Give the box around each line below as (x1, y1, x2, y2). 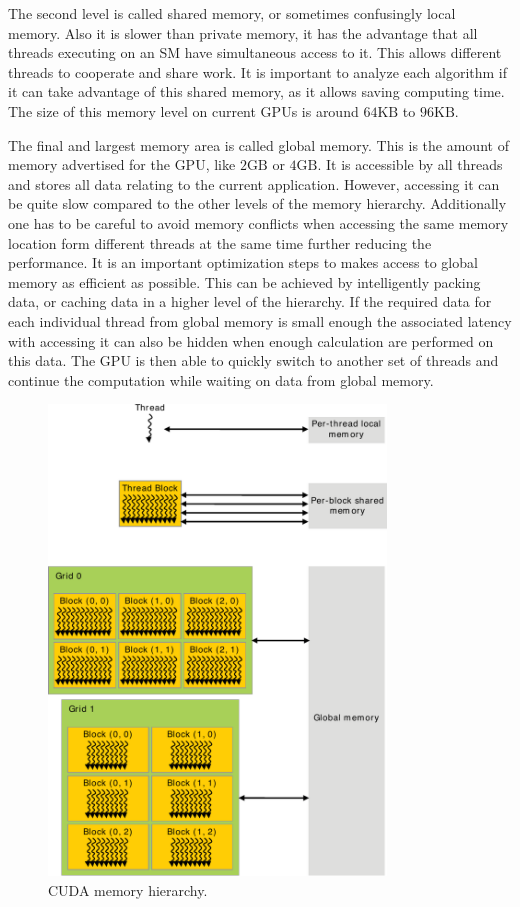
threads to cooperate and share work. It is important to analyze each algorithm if (8, 61, 508, 82)
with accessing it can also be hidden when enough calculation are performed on (8, 330, 494, 351)
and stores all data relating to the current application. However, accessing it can (8, 173, 500, 194)
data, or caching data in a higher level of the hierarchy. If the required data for (8, 291, 492, 312)
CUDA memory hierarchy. (48, 879, 208, 900)
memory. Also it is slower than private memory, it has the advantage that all (8, 22, 478, 43)
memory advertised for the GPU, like (8, 154, 236, 175)
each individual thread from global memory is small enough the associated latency (8, 310, 512, 331)
